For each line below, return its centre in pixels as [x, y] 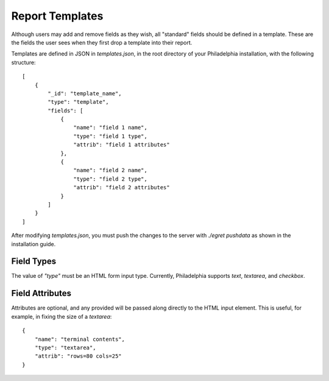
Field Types [34, 262]
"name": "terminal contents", [80, 339]
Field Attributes [41, 293]
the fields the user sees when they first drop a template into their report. [102, 42]
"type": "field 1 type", [110, 136]
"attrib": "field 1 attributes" [122, 145]
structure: [23, 62]
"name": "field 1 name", [110, 128]
